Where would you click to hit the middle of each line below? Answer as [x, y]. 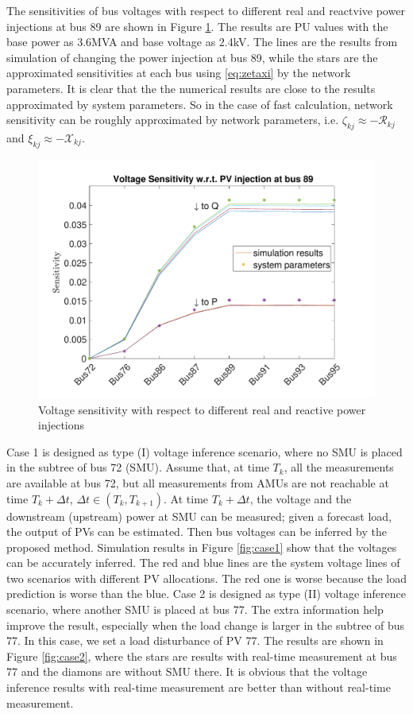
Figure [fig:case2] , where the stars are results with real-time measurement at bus [202, 656]
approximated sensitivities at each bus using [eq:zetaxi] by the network [179, 73]
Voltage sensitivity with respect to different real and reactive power [202, 409]
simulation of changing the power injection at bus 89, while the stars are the [192, 57]
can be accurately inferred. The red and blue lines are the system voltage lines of [203, 563]
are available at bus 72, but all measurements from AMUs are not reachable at [198, 482]
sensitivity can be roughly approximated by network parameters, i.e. [173, 120]
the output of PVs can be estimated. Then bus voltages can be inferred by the [197, 532]
